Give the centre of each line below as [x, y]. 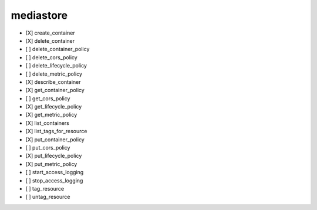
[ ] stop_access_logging [54, 180]
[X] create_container [50, 33]
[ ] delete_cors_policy [51, 57]
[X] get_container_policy [55, 90]
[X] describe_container [53, 82]
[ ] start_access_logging [55, 172]
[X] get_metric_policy [51, 115]
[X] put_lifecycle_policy [54, 156]
